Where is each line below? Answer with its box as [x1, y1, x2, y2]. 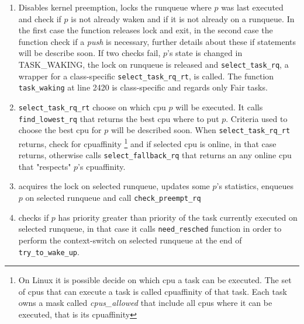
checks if [18, 211, 49, 223]
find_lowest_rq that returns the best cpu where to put [18, 112, 219, 124]
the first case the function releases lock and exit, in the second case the [18, 24, 273, 36]
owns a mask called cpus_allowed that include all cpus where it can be [18, 297, 272, 309]
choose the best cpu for [18, 124, 102, 136]
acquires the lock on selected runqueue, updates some [18, 180, 210, 192]
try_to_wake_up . [18, 245, 80, 257]
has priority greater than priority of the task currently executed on [58, 211, 298, 223]
